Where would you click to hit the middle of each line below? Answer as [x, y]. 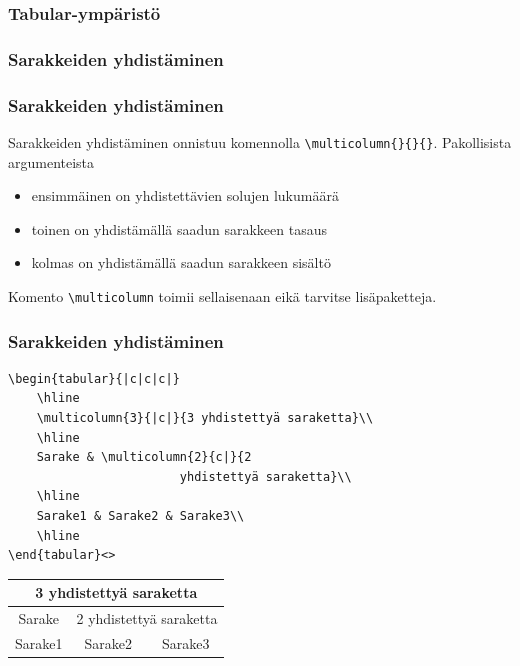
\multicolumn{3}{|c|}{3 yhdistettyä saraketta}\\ [205, 418]
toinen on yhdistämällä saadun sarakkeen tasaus [179, 228]
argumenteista [51, 161]
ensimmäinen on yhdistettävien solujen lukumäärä [185, 195]
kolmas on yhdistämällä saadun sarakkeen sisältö [181, 262]
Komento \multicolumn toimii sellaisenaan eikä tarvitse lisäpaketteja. [222, 295]
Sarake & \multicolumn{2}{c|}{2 [144, 457]
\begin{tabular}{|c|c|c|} [94, 378]
